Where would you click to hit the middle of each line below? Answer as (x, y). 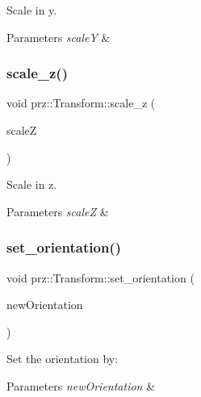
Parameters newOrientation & (81, 385)
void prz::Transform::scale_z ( (81, 103)
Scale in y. (32, 10)
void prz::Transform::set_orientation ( (100, 277)
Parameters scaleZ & (58, 211)
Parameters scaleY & (59, 37)
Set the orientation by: (63, 359)
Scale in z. (32, 184)
